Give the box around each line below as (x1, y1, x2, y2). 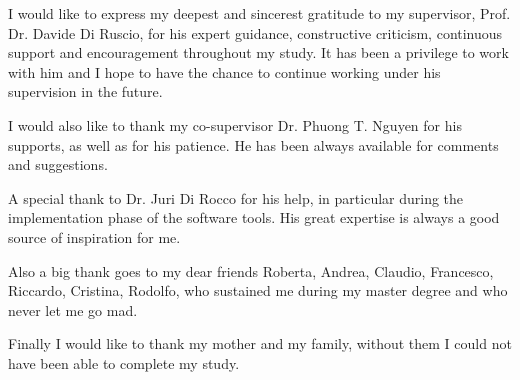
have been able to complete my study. (8, 352, 240, 373)
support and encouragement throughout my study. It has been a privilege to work (8, 42, 509, 63)
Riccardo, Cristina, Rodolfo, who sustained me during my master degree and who (8, 280, 508, 301)
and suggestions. (8, 154, 108, 175)
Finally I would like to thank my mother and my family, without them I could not (8, 333, 512, 354)
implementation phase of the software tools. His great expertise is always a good (8, 207, 500, 228)
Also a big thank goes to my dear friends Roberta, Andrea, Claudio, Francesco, (8, 260, 494, 281)
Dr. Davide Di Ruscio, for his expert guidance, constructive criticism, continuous (8, 22, 503, 43)
